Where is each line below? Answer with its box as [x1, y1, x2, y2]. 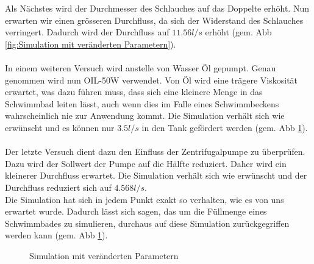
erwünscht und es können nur [5, 121, 115, 134]
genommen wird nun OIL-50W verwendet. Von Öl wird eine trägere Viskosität [5, 73, 298, 86]
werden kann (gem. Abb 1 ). [5, 229, 108, 241]
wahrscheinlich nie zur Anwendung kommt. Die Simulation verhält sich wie [5, 109, 285, 122]
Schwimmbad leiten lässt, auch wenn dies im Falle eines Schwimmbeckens [5, 97, 279, 110]
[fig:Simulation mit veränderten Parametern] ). [5, 37, 176, 50]
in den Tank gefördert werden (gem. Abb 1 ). [141, 121, 308, 134]
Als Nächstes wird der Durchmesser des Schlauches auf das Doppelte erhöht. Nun [5, 2, 309, 14]
